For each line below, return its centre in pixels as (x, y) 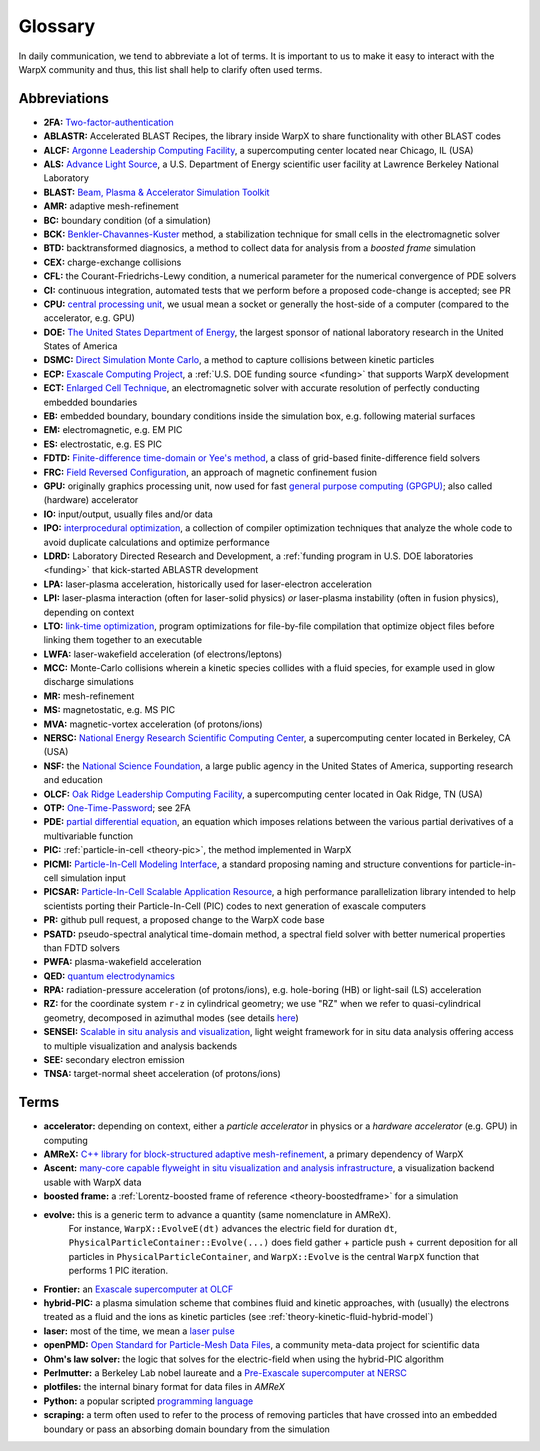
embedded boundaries (90, 402)
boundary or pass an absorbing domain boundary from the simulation (186, 1429)
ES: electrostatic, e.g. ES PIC (102, 444)
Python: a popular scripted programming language (148, 1401)
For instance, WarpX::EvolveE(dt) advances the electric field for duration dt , (233, 1229)
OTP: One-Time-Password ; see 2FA (117, 807)
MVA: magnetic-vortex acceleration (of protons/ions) (153, 724)
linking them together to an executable (123, 640)
